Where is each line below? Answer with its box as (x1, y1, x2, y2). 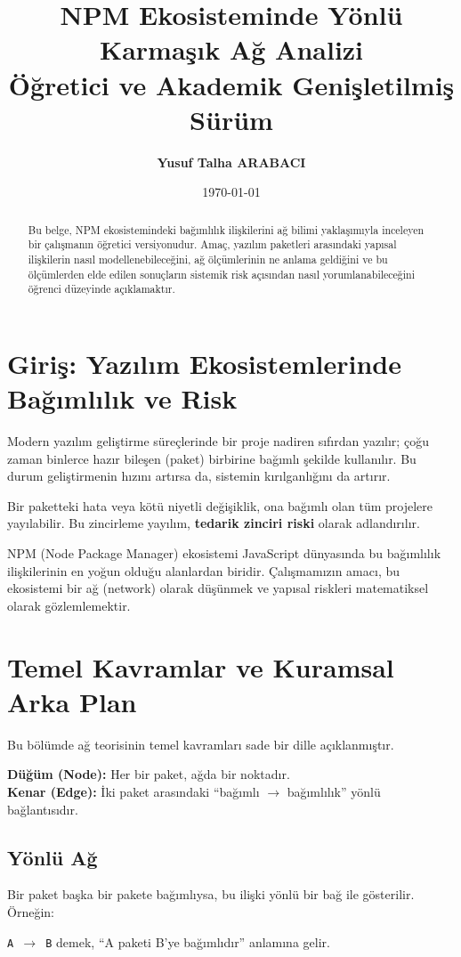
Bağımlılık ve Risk (7, 380, 238, 417)
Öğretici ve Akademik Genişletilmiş (8, 66, 455, 102)
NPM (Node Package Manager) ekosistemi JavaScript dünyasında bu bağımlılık (7, 544, 441, 563)
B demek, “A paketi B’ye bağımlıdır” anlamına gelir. (45, 932, 330, 951)
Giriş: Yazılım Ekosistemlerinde (7, 345, 402, 381)
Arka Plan (7, 683, 137, 719)
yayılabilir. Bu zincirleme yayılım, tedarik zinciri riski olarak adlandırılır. (7, 514, 420, 532)
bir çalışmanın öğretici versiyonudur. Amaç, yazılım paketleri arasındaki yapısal (28, 237, 397, 252)
